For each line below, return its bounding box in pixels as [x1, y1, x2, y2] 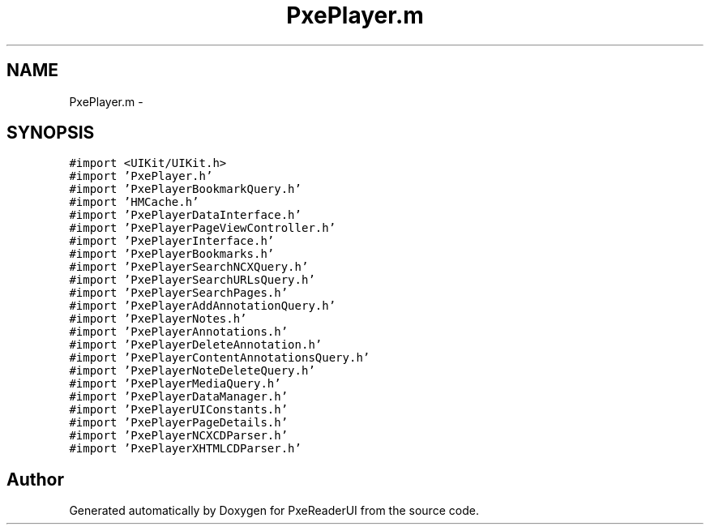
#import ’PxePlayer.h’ [69, 169, 213, 183]
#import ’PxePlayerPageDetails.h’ [69, 416, 289, 430]
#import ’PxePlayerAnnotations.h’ [69, 325, 289, 339]
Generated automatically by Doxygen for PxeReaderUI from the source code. [69, 503, 479, 518]
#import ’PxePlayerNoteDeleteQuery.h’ [69, 364, 315, 378]
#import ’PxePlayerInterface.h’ [69, 234, 275, 248]
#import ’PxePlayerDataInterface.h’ [69, 208, 302, 222]
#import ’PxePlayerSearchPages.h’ [69, 286, 289, 300]
